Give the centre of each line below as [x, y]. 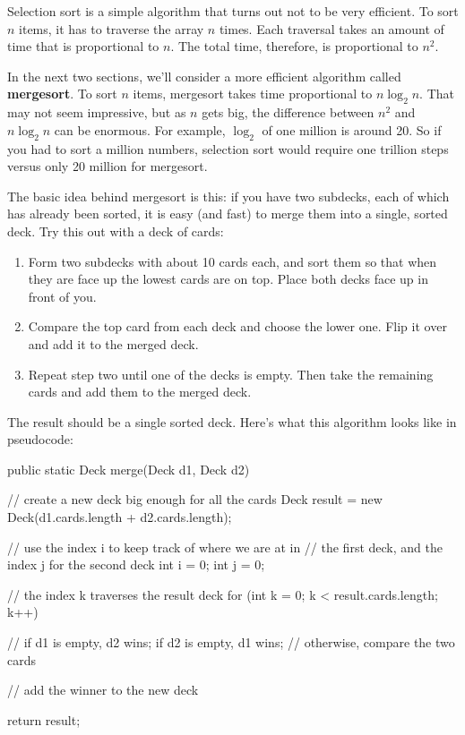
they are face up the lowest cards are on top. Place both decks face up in [228, 279]
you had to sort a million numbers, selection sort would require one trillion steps [228, 148]
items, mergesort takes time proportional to [253, 94]
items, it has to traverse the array [112, 28]
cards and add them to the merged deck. [140, 392]
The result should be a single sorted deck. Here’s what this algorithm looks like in [232, 421]
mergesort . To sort [62, 94]
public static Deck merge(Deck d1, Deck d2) [129, 469]
